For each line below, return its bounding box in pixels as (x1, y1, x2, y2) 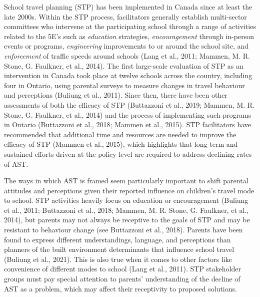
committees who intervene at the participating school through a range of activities (4, 21, 256, 32)
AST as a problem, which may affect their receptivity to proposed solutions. (4, 283, 237, 293)
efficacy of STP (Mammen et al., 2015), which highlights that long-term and (4, 139, 238, 149)
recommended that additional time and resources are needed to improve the (4, 129, 236, 139)
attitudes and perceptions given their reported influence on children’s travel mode (4, 185, 254, 195)
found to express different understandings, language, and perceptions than (4, 234, 231, 244)
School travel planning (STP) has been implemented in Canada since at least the (4, 2, 252, 12)
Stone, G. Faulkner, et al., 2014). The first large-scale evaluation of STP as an (4, 60, 243, 71)
